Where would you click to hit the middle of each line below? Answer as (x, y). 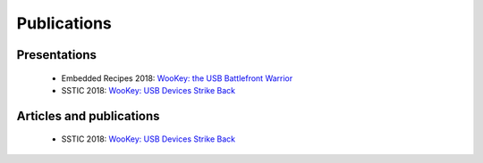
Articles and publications (88, 116)
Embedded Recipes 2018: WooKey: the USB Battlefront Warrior (177, 78)
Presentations (57, 55)
